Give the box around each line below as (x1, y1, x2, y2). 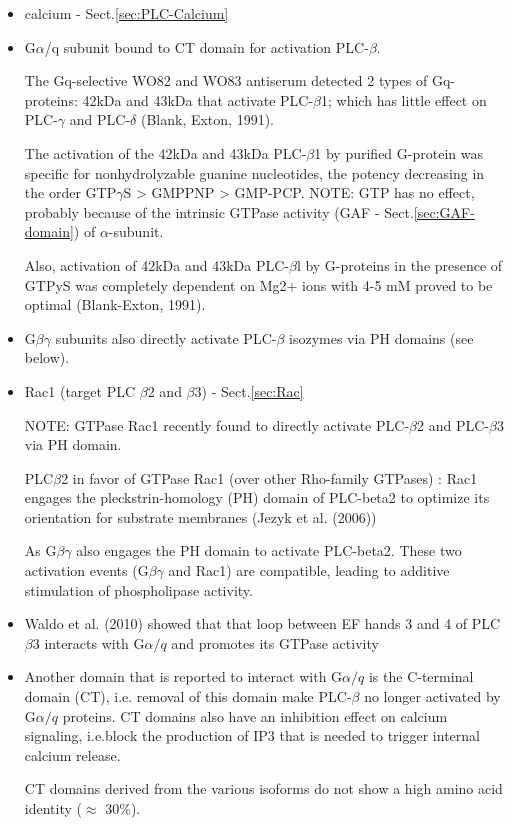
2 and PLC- (417, 414, 489, 435)
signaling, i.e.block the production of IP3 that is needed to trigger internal (24, 725, 480, 746)
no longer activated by (364, 686, 501, 707)
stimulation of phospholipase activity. (24, 579, 253, 600)
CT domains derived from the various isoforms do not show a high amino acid (24, 778, 503, 799)
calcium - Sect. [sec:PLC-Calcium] (24, 3, 229, 23)
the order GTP (24, 182, 117, 203)
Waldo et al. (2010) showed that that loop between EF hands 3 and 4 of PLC (24, 613, 501, 634)
